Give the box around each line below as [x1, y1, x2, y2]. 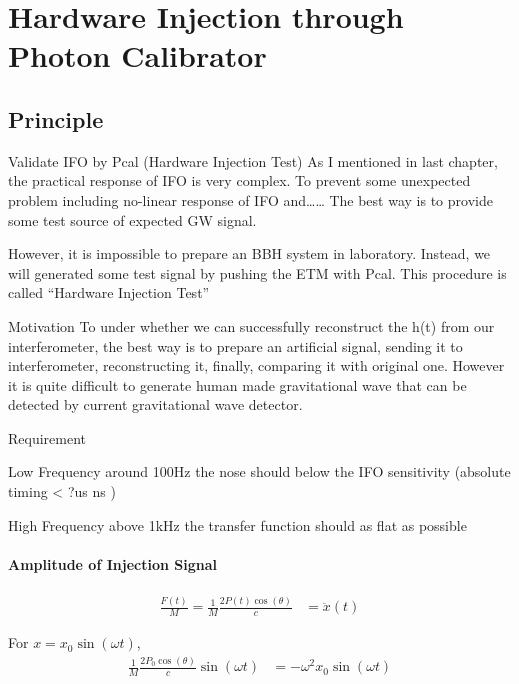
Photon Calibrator [8, 35, 267, 76]
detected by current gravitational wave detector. [8, 394, 303, 415]
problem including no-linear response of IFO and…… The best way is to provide [8, 189, 493, 210]
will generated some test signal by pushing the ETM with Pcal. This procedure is [8, 262, 507, 283]
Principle [8, 103, 104, 134]
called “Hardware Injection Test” [8, 282, 210, 303]
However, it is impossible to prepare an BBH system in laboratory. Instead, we [8, 243, 491, 264]
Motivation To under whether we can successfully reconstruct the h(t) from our [8, 315, 495, 336]
